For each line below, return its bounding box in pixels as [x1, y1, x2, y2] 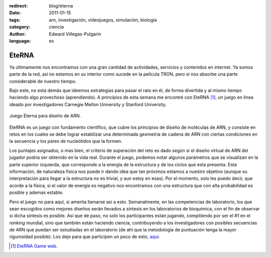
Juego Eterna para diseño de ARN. [9, 113, 81, 119]
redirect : [9, 3, 28, 9]
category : [9, 24, 31, 30]
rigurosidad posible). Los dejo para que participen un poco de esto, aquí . [9, 233, 160, 240]
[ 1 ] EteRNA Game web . [11, 243, 58, 249]
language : [9, 38, 31, 44]
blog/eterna [49, 3, 73, 9]
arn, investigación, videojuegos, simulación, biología [49, 17, 157, 23]
